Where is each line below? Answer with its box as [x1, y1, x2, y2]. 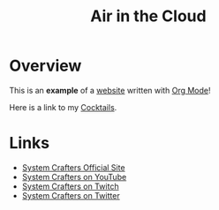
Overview [9, 56, 82, 76]
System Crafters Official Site [21, 161, 125, 173]
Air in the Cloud [90, 6, 207, 26]
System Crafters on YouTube [21, 171, 127, 182]
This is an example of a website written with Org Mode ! [9, 85, 211, 95]
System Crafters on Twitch [21, 181, 119, 191]
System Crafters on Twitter [21, 190, 121, 200]
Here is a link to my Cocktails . [9, 101, 117, 112]
